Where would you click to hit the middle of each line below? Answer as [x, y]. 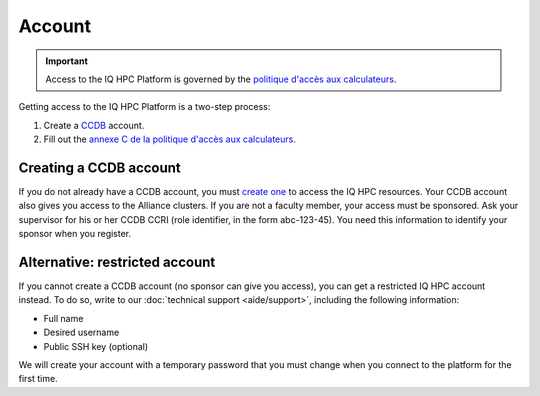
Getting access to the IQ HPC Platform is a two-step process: [144, 107]
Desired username [81, 332]
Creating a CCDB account [100, 167]
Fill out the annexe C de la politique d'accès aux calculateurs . [170, 139]
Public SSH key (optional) [96, 346]
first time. [38, 379]
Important [67, 61]
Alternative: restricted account [117, 262]
